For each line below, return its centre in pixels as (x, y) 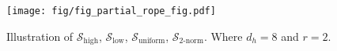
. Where (223, 36)
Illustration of (40, 36)
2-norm (191, 41)
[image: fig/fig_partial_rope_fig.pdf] (111, 11)
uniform (151, 41)
